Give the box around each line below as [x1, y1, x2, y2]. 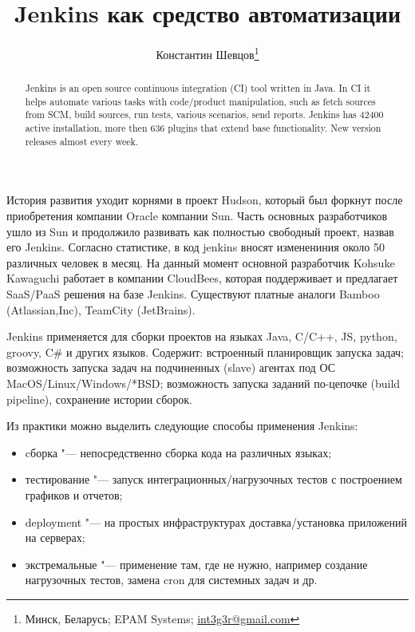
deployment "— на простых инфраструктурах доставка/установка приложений [25, 513, 408, 530]
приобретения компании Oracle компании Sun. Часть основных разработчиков [6, 207, 388, 224]
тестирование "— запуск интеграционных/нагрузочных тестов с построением [25, 471, 402, 488]
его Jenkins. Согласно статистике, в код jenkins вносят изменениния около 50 [6, 239, 385, 255]
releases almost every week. [25, 134, 139, 148]
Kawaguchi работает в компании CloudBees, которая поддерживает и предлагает [6, 270, 398, 286]
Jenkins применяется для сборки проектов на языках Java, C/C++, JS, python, [6, 328, 397, 345]
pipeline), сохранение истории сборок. [6, 390, 192, 407]
